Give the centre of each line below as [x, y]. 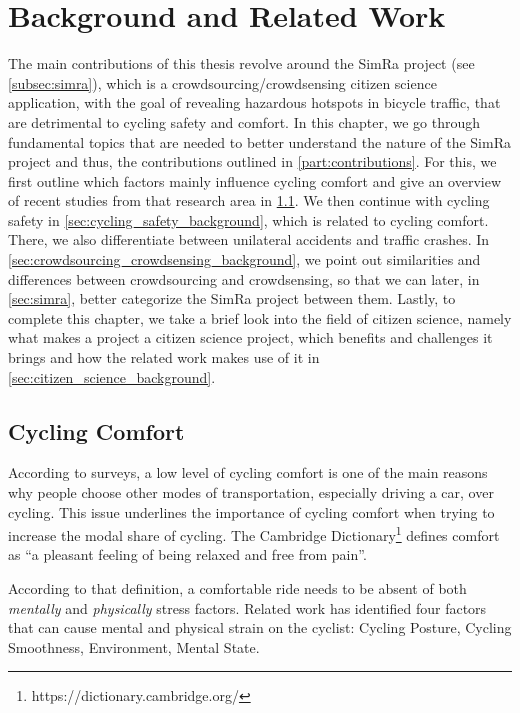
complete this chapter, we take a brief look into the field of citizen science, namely [260, 317]
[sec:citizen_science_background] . [112, 376]
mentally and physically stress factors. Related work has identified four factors [247, 607]
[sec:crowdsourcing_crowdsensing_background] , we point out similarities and [244, 259]
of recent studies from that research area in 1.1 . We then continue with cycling [249, 200]
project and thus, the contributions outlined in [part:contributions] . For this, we [252, 161]
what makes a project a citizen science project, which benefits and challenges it [250, 337]
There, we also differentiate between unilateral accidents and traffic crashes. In [249, 239]
